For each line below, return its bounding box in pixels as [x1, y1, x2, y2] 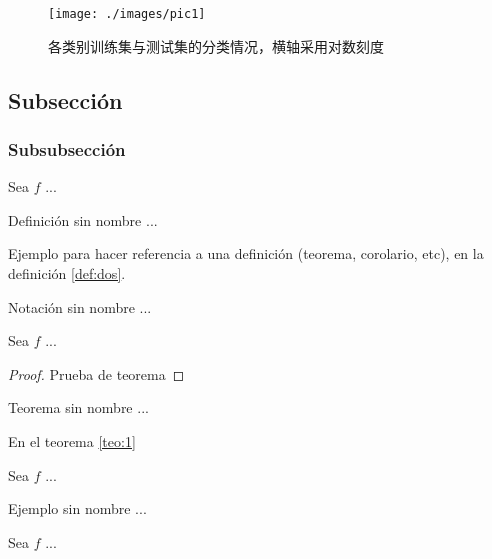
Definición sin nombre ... [8, 209, 158, 230]
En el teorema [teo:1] [8, 431, 136, 451]
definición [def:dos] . [8, 263, 126, 284]
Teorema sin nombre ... [8, 397, 149, 418]
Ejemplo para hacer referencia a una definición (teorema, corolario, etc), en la [8, 243, 484, 264]
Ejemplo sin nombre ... [8, 498, 147, 519]
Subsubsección [8, 136, 126, 161]
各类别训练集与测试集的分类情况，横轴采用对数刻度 [48, 35, 384, 56]
